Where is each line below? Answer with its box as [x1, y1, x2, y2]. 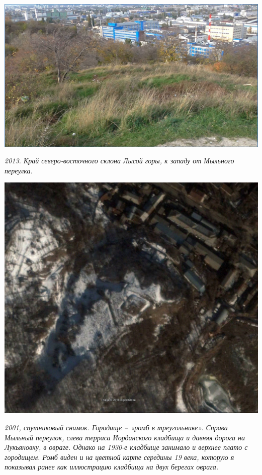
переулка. [5, 165, 33, 175]
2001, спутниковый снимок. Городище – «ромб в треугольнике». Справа [5, 422, 228, 433]
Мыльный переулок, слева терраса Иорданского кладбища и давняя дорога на [5, 432, 245, 442]
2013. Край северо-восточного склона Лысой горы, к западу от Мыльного [5, 155, 234, 166]
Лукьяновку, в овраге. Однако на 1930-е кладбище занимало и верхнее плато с [5, 442, 248, 452]
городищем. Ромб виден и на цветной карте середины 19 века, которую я [5, 451, 234, 462]
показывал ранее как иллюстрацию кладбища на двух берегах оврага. [5, 461, 219, 472]
